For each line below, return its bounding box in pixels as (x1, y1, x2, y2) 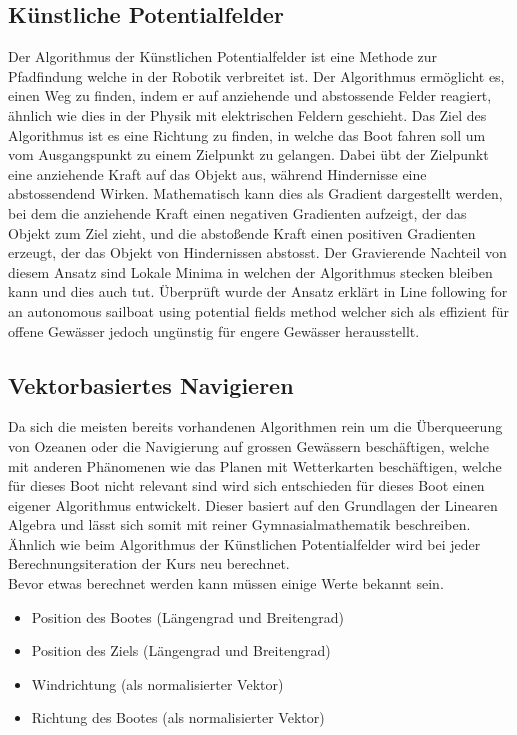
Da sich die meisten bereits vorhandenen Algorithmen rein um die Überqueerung (8, 416, 503, 437)
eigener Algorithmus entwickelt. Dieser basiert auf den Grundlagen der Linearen (8, 494, 498, 515)
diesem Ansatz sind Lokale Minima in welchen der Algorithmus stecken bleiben (8, 261, 493, 282)
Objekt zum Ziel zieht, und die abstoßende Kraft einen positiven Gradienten (8, 222, 476, 243)
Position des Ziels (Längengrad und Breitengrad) (31, 640, 331, 661)
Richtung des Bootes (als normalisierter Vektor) (31, 707, 325, 728)
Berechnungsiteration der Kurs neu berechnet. (8, 553, 290, 574)
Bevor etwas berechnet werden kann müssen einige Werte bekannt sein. (8, 573, 444, 594)
